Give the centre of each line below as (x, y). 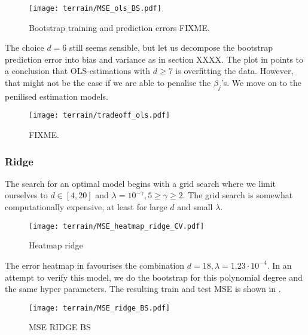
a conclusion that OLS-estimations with (78, 71)
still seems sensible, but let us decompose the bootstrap (171, 47)
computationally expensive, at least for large (86, 207)
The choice (25, 47)
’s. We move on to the (261, 83)
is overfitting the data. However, (234, 71)
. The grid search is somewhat (238, 195)
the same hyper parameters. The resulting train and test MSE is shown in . (143, 289)
